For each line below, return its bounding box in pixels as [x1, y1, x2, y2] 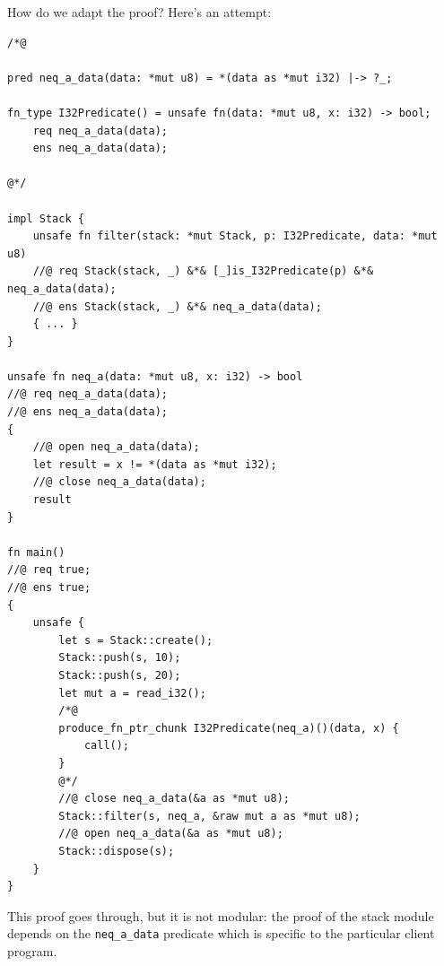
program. [7, 941, 57, 960]
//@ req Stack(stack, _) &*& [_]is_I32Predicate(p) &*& [32, 265, 374, 278]
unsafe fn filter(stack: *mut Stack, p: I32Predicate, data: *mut [32, 230, 438, 243]
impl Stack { [7, 212, 84, 225]
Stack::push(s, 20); [58, 668, 181, 682]
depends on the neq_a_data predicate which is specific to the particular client [7, 924, 435, 943]
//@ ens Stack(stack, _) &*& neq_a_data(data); [32, 300, 322, 313]
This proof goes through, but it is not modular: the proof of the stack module [7, 906, 434, 925]
